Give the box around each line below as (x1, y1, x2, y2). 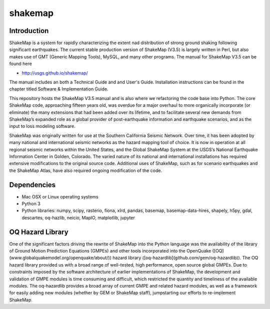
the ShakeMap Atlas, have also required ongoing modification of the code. (9, 167, 162, 173)
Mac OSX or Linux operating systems (21, 193, 98, 199)
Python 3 (21, 200, 41, 206)
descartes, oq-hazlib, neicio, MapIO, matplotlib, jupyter (21, 214, 135, 220)
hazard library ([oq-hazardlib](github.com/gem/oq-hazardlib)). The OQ (112, 255, 258, 261)
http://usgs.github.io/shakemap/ (21, 70, 88, 76)
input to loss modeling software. (9, 123, 76, 129)
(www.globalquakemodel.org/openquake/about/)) (9, 255, 112, 261)
